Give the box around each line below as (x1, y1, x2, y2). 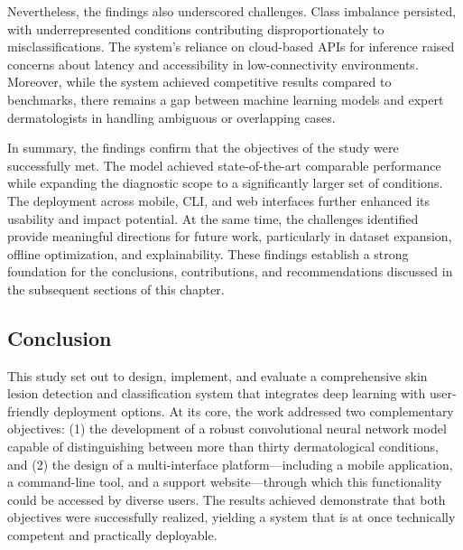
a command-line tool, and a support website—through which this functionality (7, 472, 442, 491)
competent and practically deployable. (7, 526, 218, 545)
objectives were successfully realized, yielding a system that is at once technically (7, 508, 456, 527)
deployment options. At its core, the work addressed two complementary (53, 401, 454, 420)
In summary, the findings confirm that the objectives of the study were (7, 138, 399, 157)
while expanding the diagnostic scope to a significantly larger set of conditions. (7, 173, 443, 192)
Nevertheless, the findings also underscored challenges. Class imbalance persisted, (7, 2, 457, 20)
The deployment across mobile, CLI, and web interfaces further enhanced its (7, 191, 431, 210)
